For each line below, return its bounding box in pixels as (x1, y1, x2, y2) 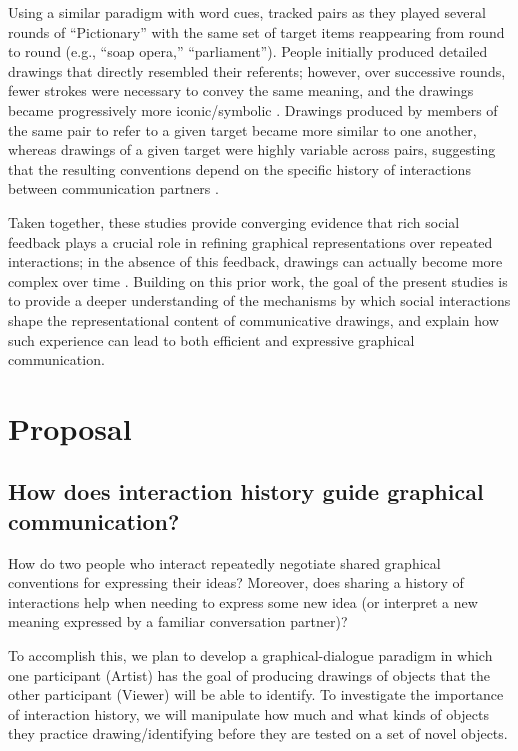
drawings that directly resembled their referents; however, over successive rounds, (8, 60, 506, 81)
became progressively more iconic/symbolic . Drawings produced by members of (8, 99, 498, 120)
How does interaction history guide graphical (8, 476, 484, 507)
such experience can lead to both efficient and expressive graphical (8, 329, 415, 350)
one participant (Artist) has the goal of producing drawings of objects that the (8, 664, 490, 685)
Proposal (8, 407, 132, 448)
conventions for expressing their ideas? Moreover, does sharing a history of (8, 572, 464, 593)
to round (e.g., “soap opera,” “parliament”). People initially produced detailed (8, 41, 488, 62)
